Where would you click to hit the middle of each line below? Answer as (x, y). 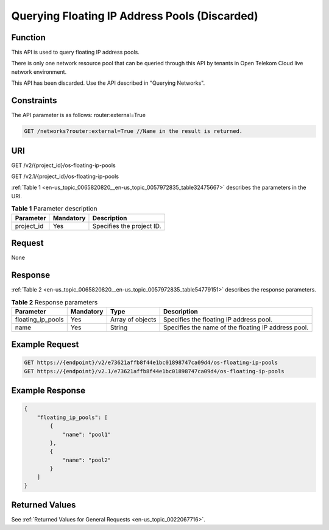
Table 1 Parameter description (54, 209)
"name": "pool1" (87, 434)
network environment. (39, 72)
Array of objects (133, 319)
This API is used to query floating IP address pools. (75, 52)
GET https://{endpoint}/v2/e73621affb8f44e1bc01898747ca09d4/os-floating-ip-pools (151, 363)
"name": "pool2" (87, 460)
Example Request (45, 345)
